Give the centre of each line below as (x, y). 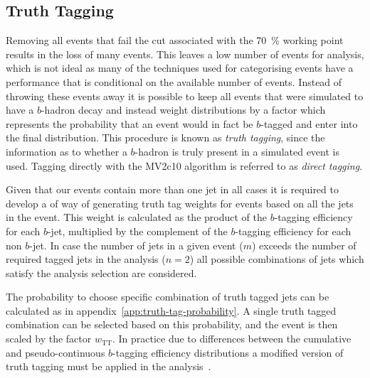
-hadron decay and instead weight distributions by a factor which (183, 110)
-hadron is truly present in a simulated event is (237, 151)
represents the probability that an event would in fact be (129, 123)
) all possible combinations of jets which (277, 259)
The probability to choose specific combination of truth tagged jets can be (168, 297)
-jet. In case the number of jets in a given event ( (136, 245)
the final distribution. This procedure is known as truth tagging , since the (165, 137)
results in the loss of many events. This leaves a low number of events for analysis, (185, 54)
